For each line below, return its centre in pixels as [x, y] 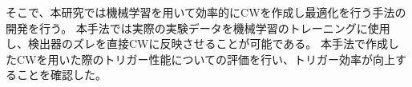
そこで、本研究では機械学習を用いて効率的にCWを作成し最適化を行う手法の [206, 12]
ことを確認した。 [61, 75]
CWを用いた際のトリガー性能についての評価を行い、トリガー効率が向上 [206, 59]
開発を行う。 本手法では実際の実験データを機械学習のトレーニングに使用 [198, 28]
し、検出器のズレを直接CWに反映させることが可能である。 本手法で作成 [197, 43]
